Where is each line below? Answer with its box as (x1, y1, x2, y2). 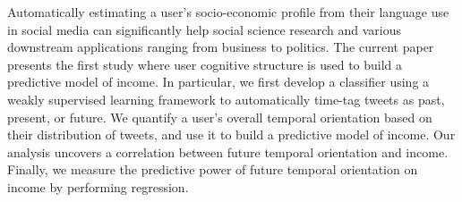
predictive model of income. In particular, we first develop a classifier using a (7, 72, 430, 91)
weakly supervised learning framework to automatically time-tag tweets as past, (7, 89, 445, 108)
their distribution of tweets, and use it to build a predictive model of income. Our (7, 125, 456, 144)
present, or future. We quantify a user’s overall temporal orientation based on (7, 107, 432, 126)
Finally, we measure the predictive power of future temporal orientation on (7, 160, 418, 179)
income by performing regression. (7, 177, 189, 196)
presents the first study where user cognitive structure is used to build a (7, 55, 403, 73)
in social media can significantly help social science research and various (7, 20, 401, 38)
